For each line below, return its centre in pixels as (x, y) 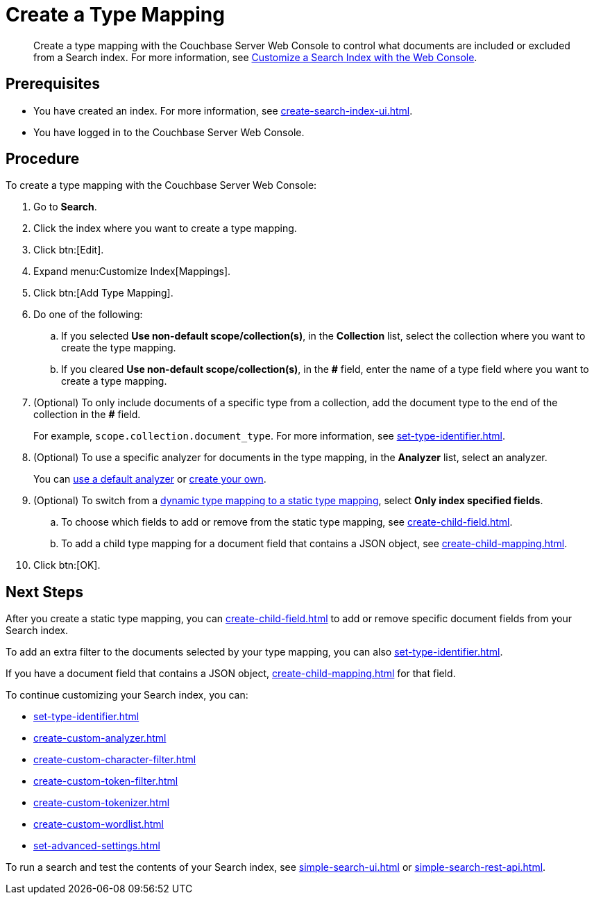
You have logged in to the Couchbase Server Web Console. (169, 132)
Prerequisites (53, 84)
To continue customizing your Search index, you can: (127, 695)
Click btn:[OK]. (67, 565)
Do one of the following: (88, 315)
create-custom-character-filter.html (115, 760)
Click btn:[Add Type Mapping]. (103, 293)
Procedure (43, 159)
